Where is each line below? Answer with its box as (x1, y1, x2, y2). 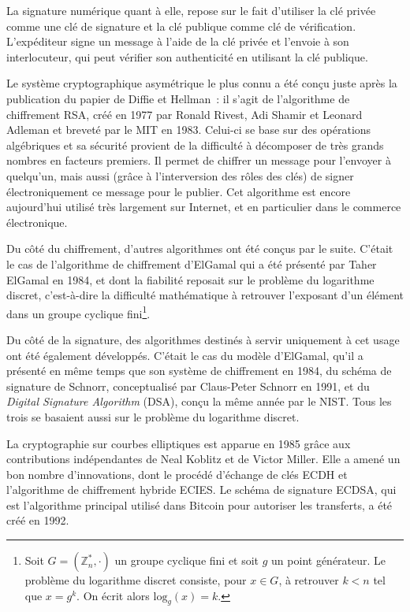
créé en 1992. (6, 512, 69, 529)
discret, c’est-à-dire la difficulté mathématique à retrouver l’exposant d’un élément (6, 287, 404, 303)
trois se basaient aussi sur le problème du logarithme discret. (6, 408, 300, 425)
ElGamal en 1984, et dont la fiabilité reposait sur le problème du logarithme (6, 271, 375, 287)
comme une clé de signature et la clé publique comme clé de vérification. (6, 17, 356, 34)
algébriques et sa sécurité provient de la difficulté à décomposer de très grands (6, 136, 384, 153)
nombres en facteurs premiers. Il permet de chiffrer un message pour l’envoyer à (6, 152, 391, 169)
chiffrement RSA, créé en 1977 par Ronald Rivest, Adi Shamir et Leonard (6, 106, 363, 122)
